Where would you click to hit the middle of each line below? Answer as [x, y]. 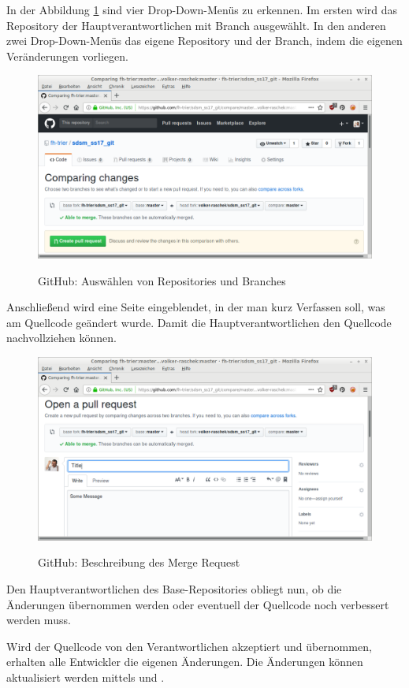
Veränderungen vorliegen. [67, 56]
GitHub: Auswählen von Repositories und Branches [162, 280]
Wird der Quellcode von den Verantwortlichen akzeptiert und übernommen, [189, 646]
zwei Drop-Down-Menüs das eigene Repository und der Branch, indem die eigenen [204, 41]
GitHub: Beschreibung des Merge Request [139, 562]
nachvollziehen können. [62, 338]
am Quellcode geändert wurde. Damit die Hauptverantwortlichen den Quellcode [199, 322]
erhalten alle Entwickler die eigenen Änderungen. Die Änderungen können [185, 662]
